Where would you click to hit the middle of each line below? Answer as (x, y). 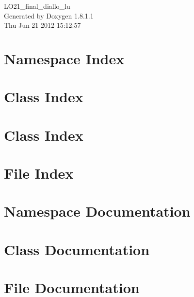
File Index (39, 173)
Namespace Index (64, 58)
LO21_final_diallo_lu (37, 6)
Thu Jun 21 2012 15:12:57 (42, 25)
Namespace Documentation (97, 211)
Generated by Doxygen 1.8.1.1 (49, 15)
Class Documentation (77, 249)
